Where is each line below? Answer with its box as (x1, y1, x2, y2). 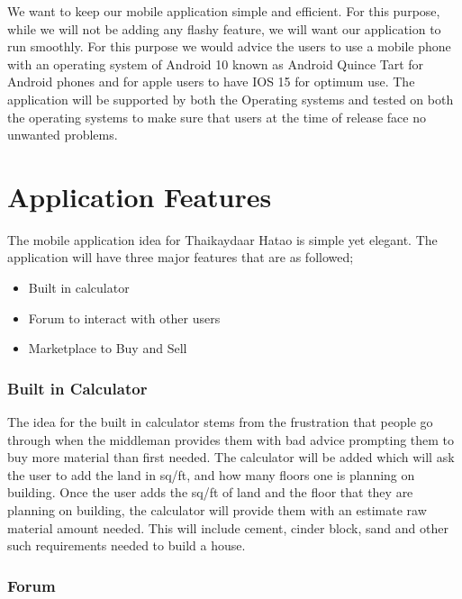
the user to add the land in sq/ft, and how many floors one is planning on (7, 465, 415, 484)
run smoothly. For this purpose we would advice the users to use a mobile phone (7, 37, 451, 56)
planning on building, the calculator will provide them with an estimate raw (7, 501, 427, 520)
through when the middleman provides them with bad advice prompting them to (7, 430, 455, 449)
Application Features (7, 177, 272, 214)
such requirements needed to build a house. (7, 536, 246, 555)
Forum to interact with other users (28, 308, 221, 327)
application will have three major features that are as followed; (7, 248, 354, 267)
